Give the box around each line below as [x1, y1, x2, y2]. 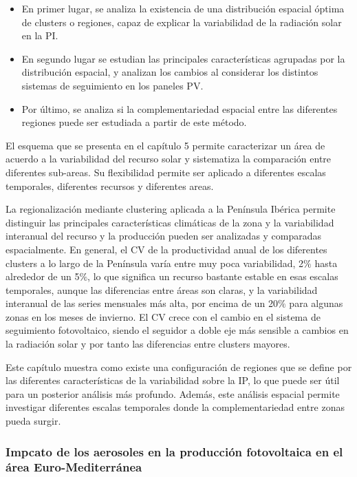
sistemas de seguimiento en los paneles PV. [21, 78, 204, 92]
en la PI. [21, 28, 58, 43]
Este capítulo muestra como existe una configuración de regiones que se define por [6, 359, 352, 374]
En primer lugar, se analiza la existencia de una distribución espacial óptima [21, 1, 345, 15]
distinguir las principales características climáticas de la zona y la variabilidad [6, 215, 334, 229]
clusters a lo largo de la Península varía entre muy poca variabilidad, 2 [6, 255, 304, 270]
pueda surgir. [6, 414, 61, 428]
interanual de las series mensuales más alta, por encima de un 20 [6, 296, 279, 310]
